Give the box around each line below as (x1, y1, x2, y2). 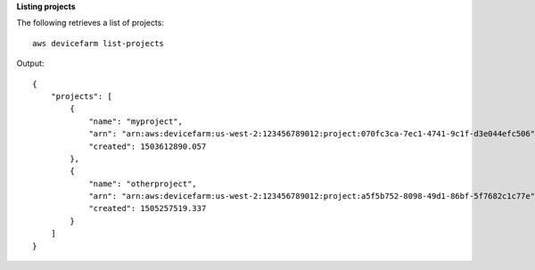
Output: (16, 58, 45, 69)
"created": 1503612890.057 (88, 141, 207, 151)
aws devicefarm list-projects (32, 38, 165, 48)
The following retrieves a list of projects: (16, 18, 165, 29)
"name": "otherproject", (88, 178, 198, 189)
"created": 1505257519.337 (88, 203, 207, 214)
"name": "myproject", (88, 116, 183, 127)
